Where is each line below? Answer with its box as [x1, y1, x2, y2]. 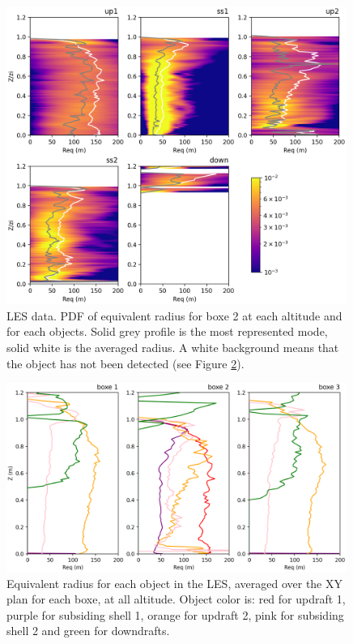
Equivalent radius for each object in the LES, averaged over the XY [6, 574, 342, 591]
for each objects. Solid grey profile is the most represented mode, [6, 323, 328, 340]
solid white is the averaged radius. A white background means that [6, 339, 339, 356]
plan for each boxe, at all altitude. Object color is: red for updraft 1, [6, 590, 346, 608]
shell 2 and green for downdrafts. [6, 622, 170, 639]
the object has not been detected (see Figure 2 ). [6, 354, 245, 371]
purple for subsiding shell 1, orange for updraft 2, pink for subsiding [6, 606, 344, 623]
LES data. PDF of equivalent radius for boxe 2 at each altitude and [6, 307, 342, 324]
